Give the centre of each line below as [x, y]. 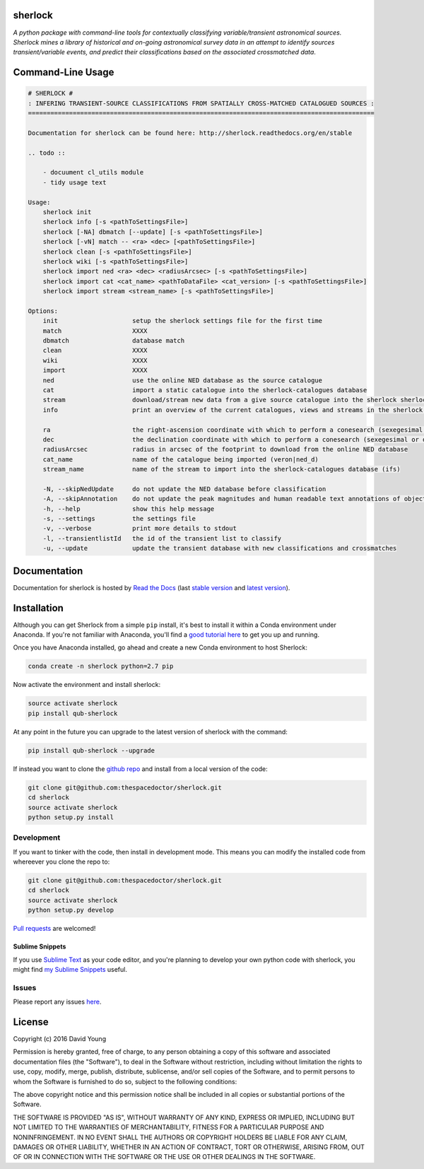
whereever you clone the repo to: [61, 862]
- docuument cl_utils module [93, 172]
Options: [43, 311]
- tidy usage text [75, 182]
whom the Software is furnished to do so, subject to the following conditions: [125, 1081]
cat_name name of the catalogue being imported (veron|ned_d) [181, 459]
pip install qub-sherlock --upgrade [92, 750]
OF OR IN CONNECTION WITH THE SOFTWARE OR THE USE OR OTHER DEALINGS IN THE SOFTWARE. [164, 1157]
